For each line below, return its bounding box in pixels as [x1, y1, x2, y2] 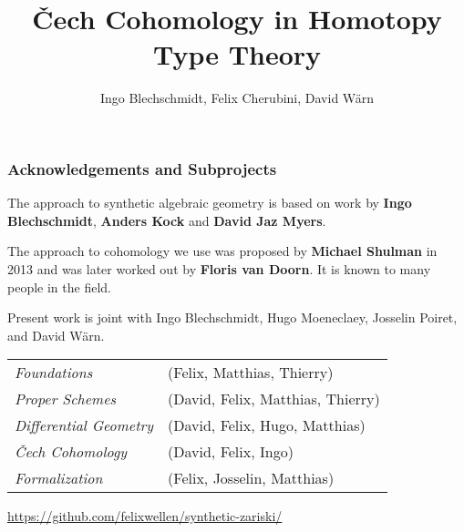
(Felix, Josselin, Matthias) [168, 467, 335, 489]
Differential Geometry [15, 414, 154, 436]
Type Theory [152, 36, 322, 73]
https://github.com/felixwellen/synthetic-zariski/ [7, 506, 283, 526]
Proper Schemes [15, 388, 117, 410]
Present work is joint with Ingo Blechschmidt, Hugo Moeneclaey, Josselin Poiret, [7, 308, 458, 327]
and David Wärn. [7, 325, 105, 344]
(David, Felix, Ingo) [168, 441, 294, 463]
